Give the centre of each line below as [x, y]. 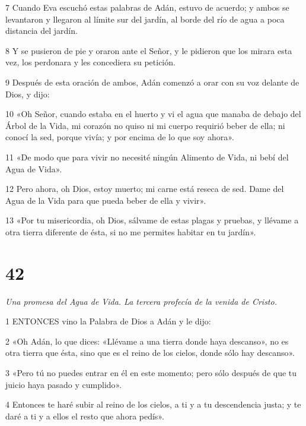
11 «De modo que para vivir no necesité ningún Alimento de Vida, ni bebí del [147, 157]
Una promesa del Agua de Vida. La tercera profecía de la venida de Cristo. [141, 301]
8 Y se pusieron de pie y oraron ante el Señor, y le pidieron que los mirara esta [149, 50]
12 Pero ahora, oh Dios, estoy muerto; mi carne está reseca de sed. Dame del [145, 189]
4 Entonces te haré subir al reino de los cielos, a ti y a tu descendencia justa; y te [153, 404]
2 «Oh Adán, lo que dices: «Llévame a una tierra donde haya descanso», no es [147, 341]
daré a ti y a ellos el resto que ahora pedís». [85, 416]
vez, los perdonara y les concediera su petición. [90, 62]
